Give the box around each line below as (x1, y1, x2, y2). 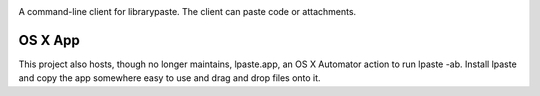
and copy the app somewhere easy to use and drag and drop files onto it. (18, 72, 321, 84)
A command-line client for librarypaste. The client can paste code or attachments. (18, 6, 357, 17)
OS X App (18, 31, 80, 49)
